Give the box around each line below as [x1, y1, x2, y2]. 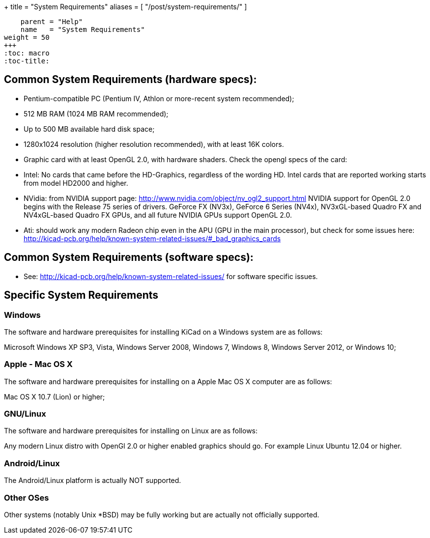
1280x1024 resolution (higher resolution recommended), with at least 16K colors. [24, 140, 284, 148]
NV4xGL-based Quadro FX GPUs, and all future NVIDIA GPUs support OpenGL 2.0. [24, 210, 292, 219]
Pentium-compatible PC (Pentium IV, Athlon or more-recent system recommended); [24, 94, 294, 103]
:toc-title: [4, 57, 50, 65]
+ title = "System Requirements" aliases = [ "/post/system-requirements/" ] [4, 2, 247, 11]
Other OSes [4, 492, 49, 503]
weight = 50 [4, 33, 50, 41]
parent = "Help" [20, 18, 83, 26]
